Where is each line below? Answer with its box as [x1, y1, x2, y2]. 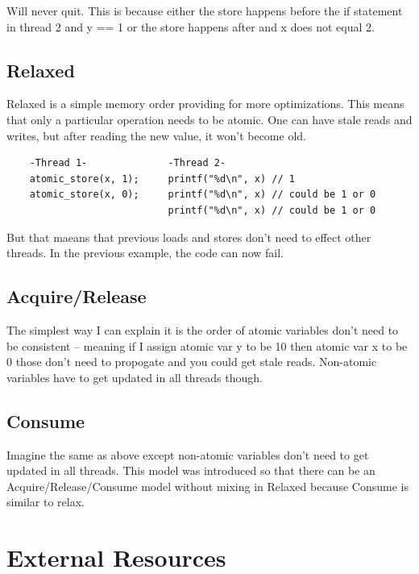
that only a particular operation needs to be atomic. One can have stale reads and [6, 110, 413, 127]
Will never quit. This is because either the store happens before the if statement [6, 2, 403, 19]
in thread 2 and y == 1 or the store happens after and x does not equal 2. [6, 18, 375, 35]
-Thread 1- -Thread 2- [29, 157, 226, 169]
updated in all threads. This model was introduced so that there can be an [6, 462, 375, 479]
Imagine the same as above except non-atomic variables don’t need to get [6, 446, 369, 463]
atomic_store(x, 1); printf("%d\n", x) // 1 [29, 173, 295, 185]
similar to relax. [6, 493, 85, 510]
